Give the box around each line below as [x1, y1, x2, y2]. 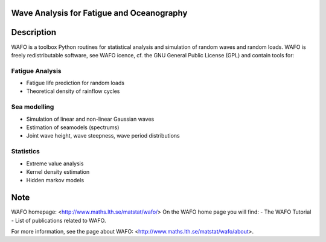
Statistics [11, 147, 40, 156]
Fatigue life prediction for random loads [26, 79, 125, 87]
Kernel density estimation [26, 168, 90, 175]
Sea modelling [11, 103, 54, 111]
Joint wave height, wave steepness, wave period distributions [26, 132, 181, 139]
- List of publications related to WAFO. [11, 217, 106, 224]
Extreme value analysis [26, 160, 84, 167]
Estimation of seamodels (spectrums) [26, 124, 120, 131]
